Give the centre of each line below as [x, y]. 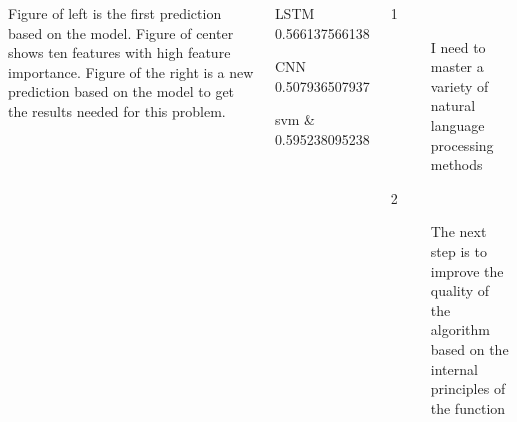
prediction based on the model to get [121, 91]
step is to [458, 250]
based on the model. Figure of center [121, 32]
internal [454, 368]
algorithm [460, 329]
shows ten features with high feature [119, 52]
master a [457, 66]
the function [468, 407]
